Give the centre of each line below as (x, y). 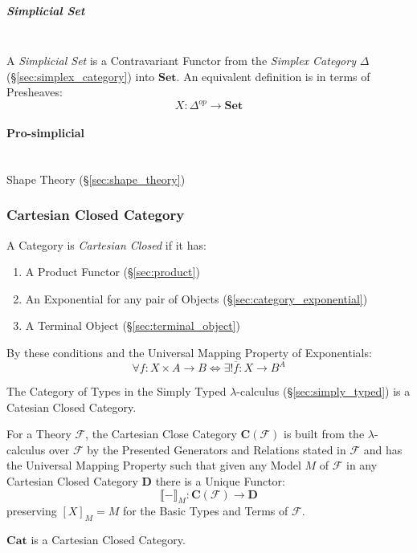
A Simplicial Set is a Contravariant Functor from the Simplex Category (181, 61)
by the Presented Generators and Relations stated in (217, 449)
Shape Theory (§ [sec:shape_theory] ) (96, 179)
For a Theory (39, 434)
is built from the (324, 434)
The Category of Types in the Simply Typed (117, 391)
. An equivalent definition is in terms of (273, 76)
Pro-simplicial (46, 133)
